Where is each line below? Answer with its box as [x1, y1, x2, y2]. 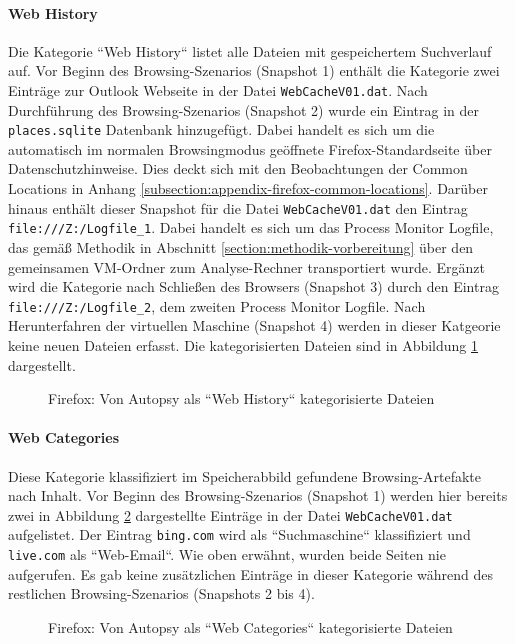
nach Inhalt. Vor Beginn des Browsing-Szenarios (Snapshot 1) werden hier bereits [8, 485, 508, 506]
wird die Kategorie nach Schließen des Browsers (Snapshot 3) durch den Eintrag [8, 276, 499, 297]
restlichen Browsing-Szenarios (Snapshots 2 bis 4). [8, 583, 315, 604]
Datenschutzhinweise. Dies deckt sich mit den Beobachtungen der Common [8, 158, 468, 179]
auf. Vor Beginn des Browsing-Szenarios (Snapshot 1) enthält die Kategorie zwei [8, 60, 500, 81]
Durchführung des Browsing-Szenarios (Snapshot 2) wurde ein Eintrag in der [8, 99, 480, 120]
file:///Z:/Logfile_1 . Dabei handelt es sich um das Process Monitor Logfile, [8, 217, 494, 238]
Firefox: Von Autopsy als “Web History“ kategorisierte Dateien [48, 388, 435, 409]
